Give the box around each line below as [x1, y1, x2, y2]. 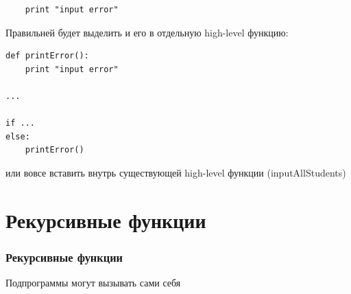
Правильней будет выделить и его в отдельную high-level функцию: [5, 25, 289, 39]
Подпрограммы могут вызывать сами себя [5, 275, 181, 290]
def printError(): [5, 51, 89, 61]
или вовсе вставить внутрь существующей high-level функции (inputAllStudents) [5, 165, 346, 179]
